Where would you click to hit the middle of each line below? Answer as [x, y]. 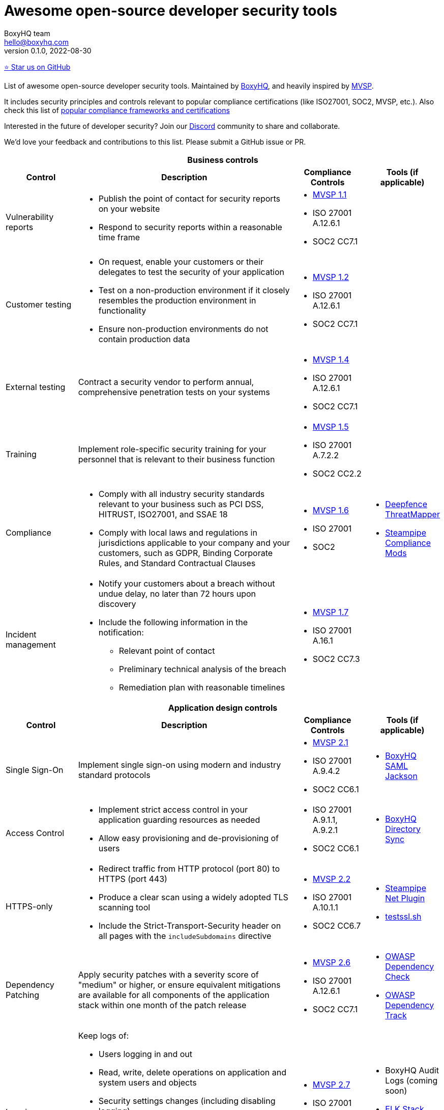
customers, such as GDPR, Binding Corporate [186, 553]
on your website [129, 209]
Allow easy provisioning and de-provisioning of [189, 838]
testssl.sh [403, 916]
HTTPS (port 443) [133, 879]
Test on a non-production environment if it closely [194, 290]
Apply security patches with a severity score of [168, 974]
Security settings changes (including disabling [187, 1101]
